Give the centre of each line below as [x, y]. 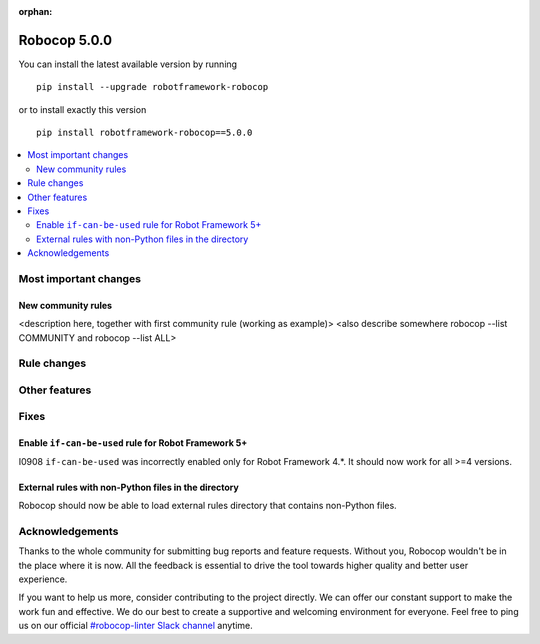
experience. [43, 579]
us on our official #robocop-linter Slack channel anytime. [136, 626]
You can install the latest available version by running [128, 64]
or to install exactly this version [82, 109]
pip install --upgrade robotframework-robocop [152, 87]
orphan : [35, 11]
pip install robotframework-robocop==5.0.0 [144, 133]
